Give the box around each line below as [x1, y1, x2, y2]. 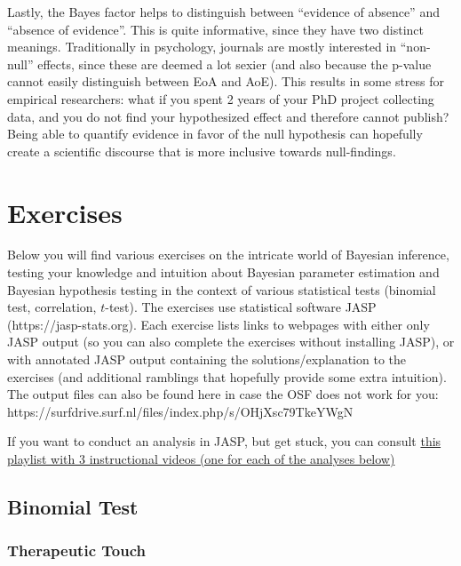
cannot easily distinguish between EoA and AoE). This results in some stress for [7, 72, 445, 91]
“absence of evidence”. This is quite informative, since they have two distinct [7, 20, 424, 38]
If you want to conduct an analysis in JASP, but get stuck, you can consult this [7, 432, 441, 450]
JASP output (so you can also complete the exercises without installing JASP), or [7, 332, 455, 351]
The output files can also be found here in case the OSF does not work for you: [7, 385, 439, 403]
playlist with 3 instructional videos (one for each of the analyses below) [7, 450, 395, 467]
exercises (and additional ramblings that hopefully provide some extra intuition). [7, 367, 447, 386]
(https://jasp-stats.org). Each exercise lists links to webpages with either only [7, 315, 430, 333]
